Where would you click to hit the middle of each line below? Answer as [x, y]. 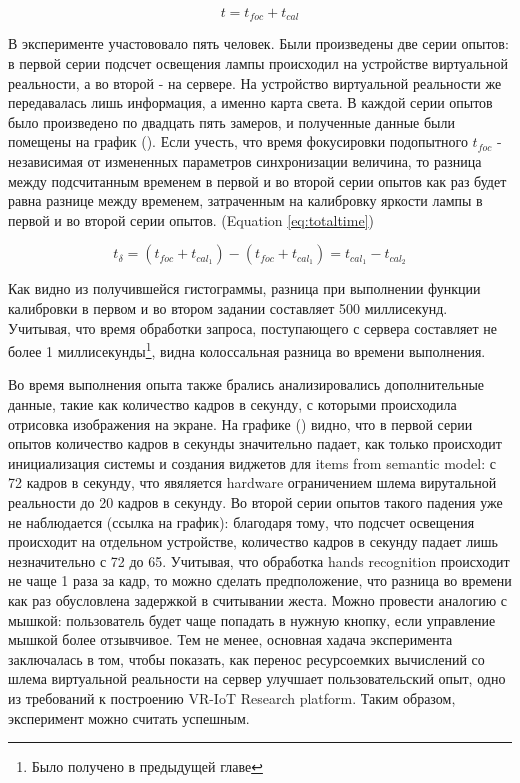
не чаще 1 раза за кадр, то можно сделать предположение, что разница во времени [260, 580]
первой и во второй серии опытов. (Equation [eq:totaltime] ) [191, 219]
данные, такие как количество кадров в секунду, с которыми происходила [232, 404]
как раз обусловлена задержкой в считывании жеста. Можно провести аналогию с [258, 599]
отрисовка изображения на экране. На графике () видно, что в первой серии [240, 423]
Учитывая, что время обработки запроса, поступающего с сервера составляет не [253, 327]
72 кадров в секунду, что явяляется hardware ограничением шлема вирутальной [252, 482]
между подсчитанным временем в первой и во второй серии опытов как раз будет [257, 180]
